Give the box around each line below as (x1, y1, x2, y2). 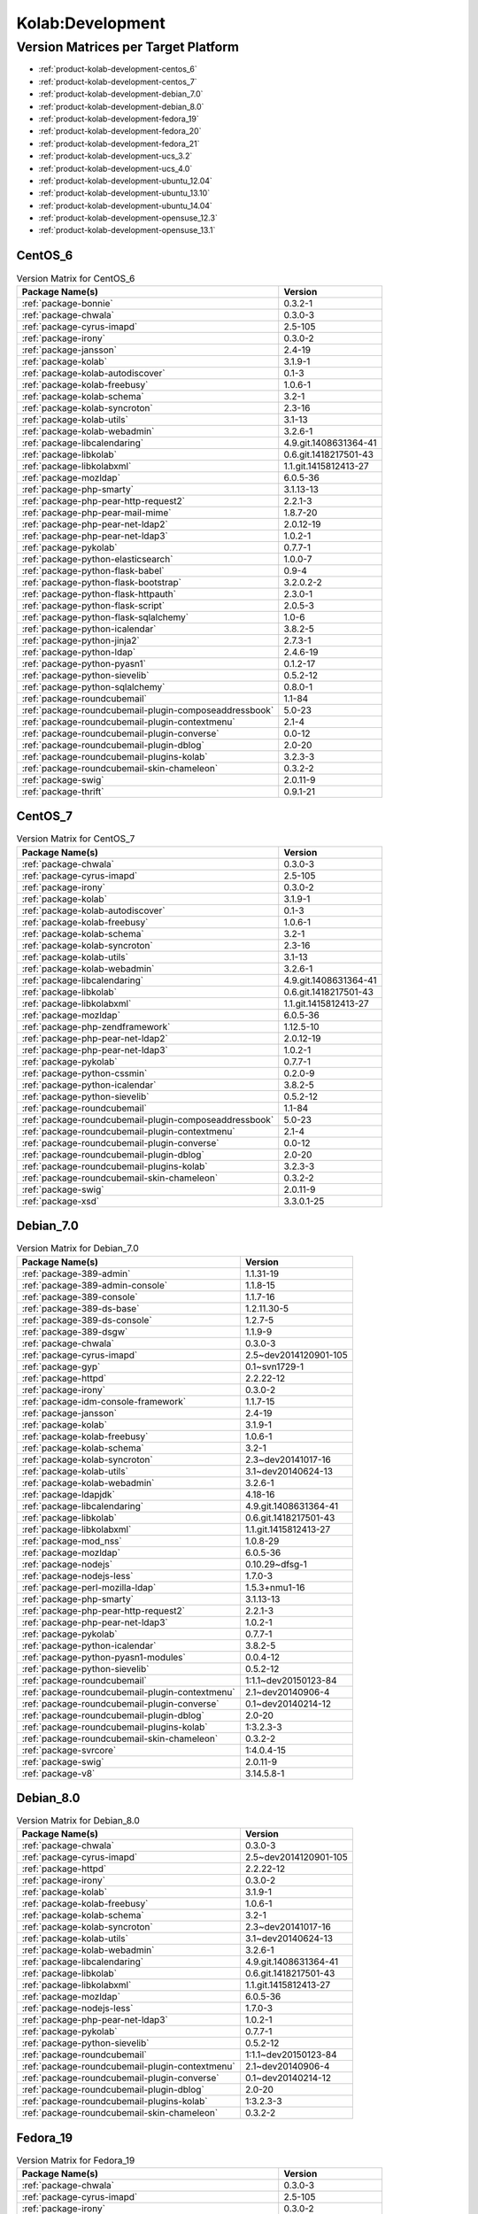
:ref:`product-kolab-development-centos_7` (38, 76, 198, 87)
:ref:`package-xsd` (21, 1195, 100, 1207)
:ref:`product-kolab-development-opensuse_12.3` (38, 213, 219, 223)
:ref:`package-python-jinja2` (21, 634, 141, 646)
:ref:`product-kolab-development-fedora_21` (38, 138, 200, 149)
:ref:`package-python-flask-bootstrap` (21, 576, 181, 588)
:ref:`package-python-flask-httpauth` (21, 587, 177, 600)
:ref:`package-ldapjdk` (21, 1488, 115, 1500)
